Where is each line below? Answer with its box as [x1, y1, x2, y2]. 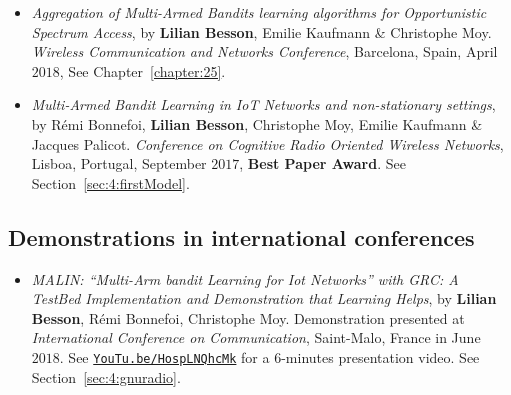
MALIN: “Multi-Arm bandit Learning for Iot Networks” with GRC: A [31, 268, 459, 289]
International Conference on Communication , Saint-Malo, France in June [31, 327, 481, 348]
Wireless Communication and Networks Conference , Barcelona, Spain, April [31, 41, 498, 62]
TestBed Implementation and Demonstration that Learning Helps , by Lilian [31, 288, 497, 309]
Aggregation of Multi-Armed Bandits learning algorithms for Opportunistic [31, 2, 487, 22]
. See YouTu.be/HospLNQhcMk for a [59, 346, 270, 367]
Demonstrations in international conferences [8, 221, 475, 252]
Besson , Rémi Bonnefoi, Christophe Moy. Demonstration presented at [31, 307, 465, 328]
